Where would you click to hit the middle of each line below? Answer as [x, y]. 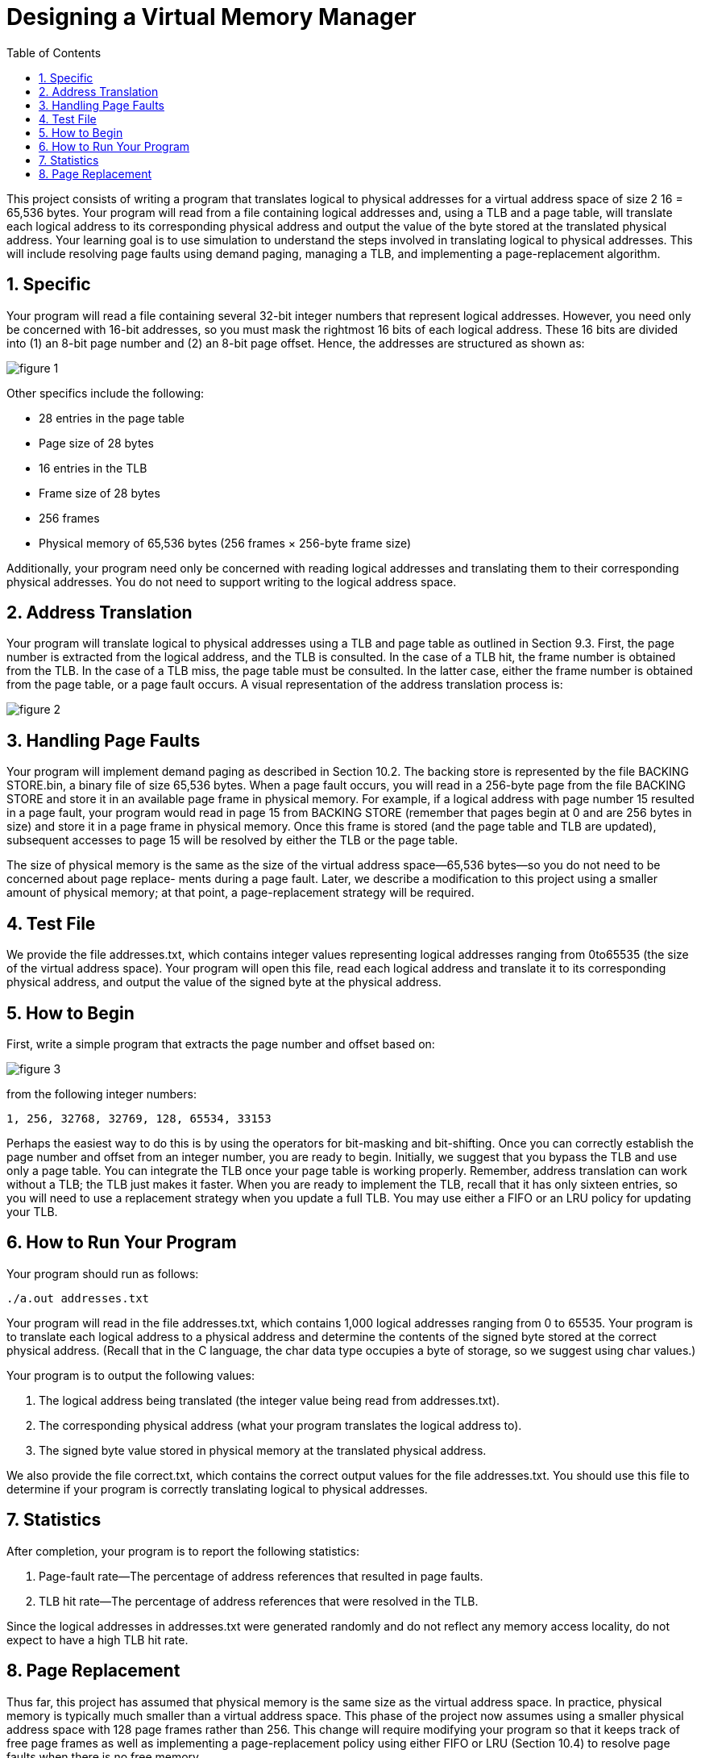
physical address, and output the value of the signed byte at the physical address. [224, 982]
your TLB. [32, 1211]
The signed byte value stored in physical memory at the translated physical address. [263, 1450]
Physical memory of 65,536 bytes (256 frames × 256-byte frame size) [225, 543]
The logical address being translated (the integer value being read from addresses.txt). [270, 1400]
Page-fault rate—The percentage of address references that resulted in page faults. [261, 1576]
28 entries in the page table [112, 418]
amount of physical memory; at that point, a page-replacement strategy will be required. [241, 893]
